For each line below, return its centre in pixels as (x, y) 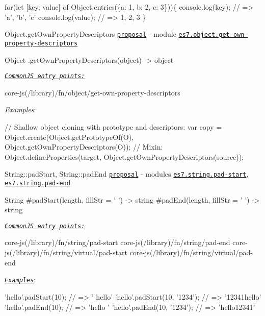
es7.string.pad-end (37, 183)
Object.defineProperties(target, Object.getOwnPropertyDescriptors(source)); (124, 156)
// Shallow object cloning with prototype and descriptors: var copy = (113, 126)
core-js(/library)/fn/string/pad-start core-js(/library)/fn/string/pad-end (117, 242)
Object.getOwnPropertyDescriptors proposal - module (90, 34)
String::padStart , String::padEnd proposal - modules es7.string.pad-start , (127, 174)
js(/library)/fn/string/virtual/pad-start (66, 252)
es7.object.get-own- (213, 35)
